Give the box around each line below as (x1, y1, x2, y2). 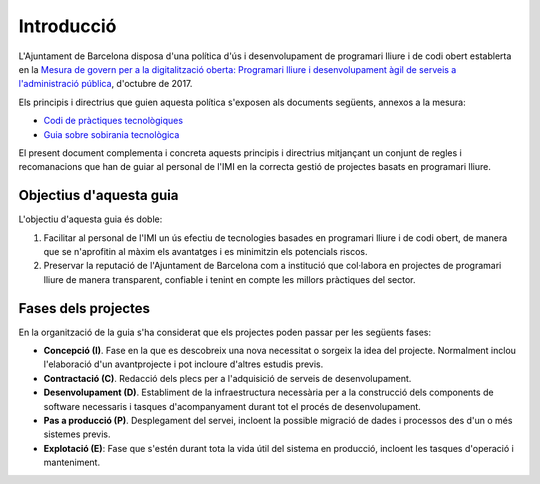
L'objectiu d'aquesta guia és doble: (18, 213, 163, 225)
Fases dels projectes (18, 300, 150, 317)
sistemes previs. (43, 428, 111, 440)
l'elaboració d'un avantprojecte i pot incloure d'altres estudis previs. (43, 358, 324, 370)
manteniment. (43, 456, 100, 469)
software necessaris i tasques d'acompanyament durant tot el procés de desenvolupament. (43, 400, 422, 412)
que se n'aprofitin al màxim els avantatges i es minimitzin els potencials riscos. (43, 245, 368, 257)
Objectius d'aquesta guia (18, 187, 179, 204)
